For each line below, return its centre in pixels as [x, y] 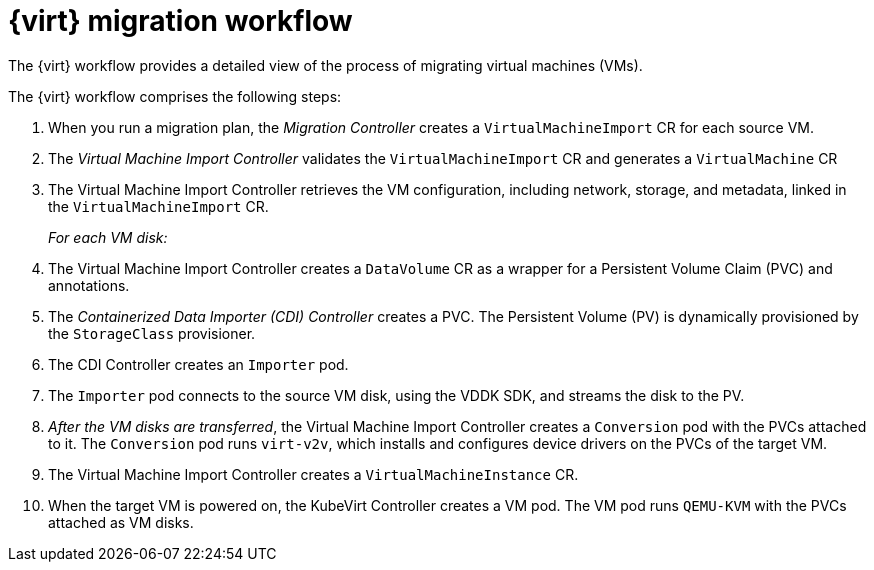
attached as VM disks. [121, 522]
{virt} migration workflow [180, 21]
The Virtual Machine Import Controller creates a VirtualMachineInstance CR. [313, 474]
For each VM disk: [108, 237]
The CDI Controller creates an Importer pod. [198, 364]
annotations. [89, 285]
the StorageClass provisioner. [152, 333]
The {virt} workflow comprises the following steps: [175, 96]
